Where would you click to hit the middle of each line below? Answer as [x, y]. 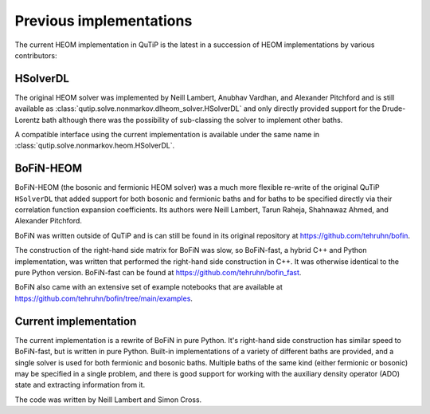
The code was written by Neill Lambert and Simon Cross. [108, 400]
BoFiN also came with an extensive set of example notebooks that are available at [149, 287]
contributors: [36, 55]
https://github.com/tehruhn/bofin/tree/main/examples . [104, 298]
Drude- [394, 108]
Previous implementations [104, 21]
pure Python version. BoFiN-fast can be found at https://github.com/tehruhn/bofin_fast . [158, 273]
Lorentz [27, 120]
